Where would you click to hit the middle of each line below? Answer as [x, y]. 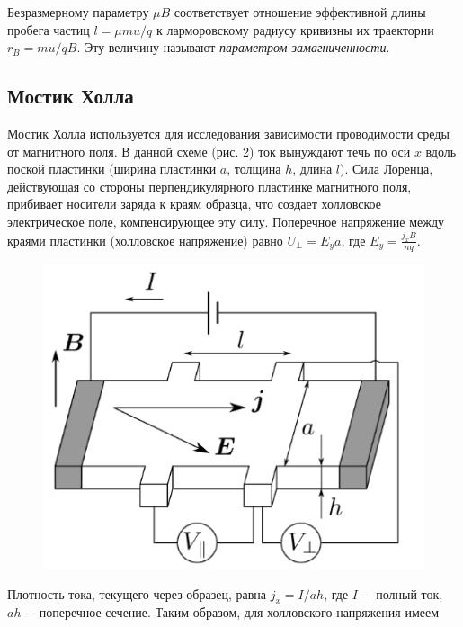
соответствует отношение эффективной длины [300, 12]
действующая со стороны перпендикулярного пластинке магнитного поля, [209, 186]
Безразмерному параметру [78, 12]
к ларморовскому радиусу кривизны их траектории [295, 29]
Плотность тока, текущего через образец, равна [137, 593]
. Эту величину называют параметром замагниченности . [233, 47]
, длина [312, 169]
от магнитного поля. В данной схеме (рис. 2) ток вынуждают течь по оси [209, 151]
